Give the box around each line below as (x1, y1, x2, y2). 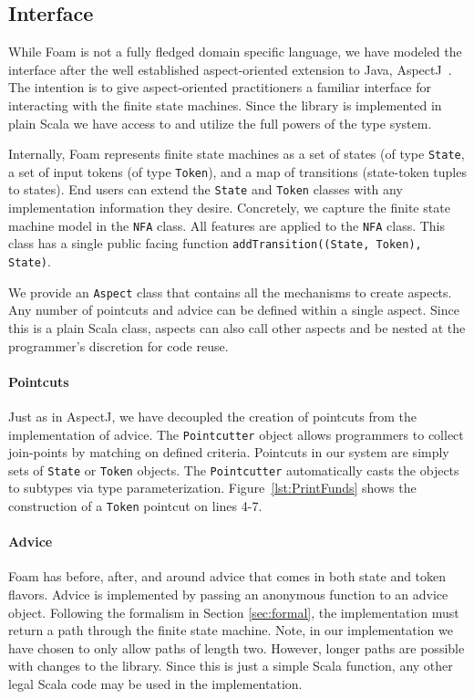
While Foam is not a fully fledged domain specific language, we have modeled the (8, 42, 462, 61)
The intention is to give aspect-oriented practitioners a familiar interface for (8, 78, 432, 97)
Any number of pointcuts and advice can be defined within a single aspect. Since (8, 300, 459, 319)
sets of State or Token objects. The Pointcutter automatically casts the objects (8, 460, 459, 479)
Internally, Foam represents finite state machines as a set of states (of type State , (8, 144, 465, 163)
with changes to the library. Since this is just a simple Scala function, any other (8, 656, 453, 675)
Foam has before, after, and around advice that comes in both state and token (8, 567, 447, 586)
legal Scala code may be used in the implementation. (8, 674, 303, 694)
